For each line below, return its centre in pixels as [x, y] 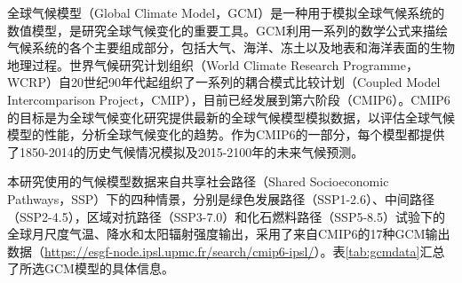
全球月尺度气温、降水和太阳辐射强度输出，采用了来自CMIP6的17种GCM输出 [229, 234]
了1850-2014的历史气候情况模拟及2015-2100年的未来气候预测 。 [186, 151]
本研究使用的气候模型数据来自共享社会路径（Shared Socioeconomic [198, 181]
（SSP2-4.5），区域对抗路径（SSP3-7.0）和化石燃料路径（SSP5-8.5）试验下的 [226, 216]
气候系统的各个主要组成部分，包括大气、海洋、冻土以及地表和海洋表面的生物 [231, 47]
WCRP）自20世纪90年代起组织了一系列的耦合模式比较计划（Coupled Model [224, 82]
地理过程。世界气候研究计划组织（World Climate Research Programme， [213, 64]
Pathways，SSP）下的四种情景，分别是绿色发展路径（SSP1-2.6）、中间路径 [221, 198]
